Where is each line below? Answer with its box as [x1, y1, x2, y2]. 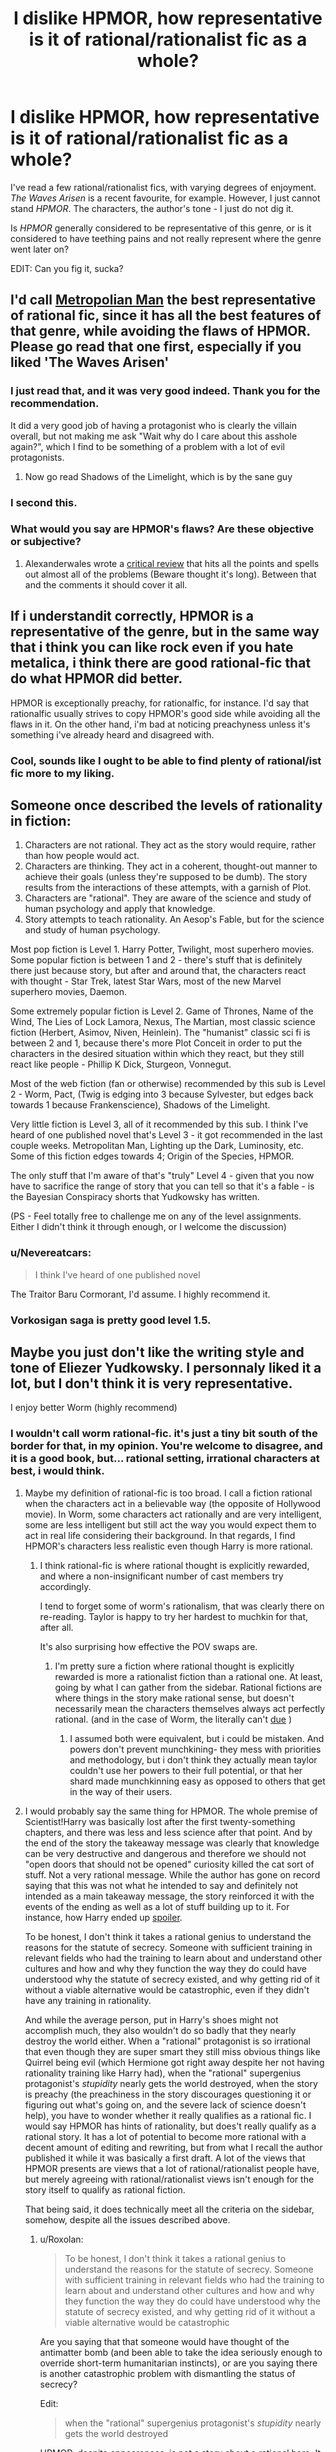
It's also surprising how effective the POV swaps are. [39, 1640, 258, 1652]
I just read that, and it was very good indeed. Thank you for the [10, 384, 321, 398]
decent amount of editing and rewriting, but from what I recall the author [24, 2141, 323, 2153]
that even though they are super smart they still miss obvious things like [24, 2045, 321, 2057]
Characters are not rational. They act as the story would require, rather [24, 839, 317, 851]
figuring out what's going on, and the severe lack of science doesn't [24, 2098, 307, 2111]
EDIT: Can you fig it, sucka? [10, 262, 124, 274]
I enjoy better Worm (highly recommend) [10, 1402, 178, 1414]
